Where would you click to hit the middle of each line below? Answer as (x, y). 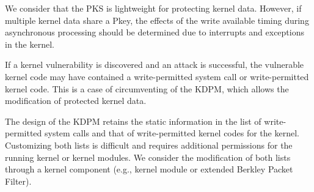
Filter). (18, 181)
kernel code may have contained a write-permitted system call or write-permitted (157, 76)
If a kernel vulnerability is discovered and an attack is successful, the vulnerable (155, 65)
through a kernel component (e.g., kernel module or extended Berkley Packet (149, 169)
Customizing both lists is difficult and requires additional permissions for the (149, 145)
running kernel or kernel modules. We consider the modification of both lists (148, 157)
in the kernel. (30, 44)
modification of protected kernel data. (76, 101)
